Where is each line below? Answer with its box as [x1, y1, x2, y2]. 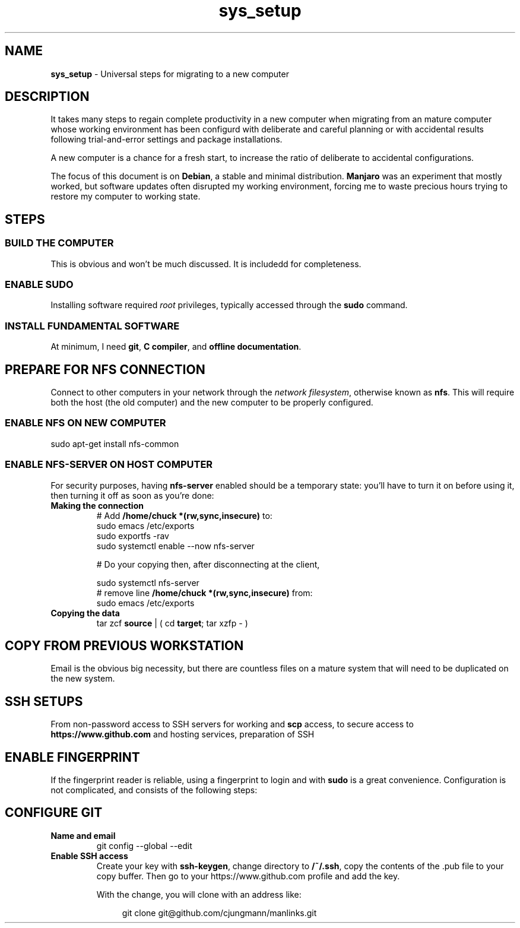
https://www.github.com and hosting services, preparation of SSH [50, 729, 315, 740]
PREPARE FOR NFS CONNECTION [5, 362, 205, 377]
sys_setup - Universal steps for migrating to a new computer [50, 68, 289, 79]
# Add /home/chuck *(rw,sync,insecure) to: [96, 510, 272, 521]
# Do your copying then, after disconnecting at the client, [96, 559, 320, 569]
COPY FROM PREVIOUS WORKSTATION [5, 638, 244, 653]
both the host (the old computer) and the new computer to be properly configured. [50, 397, 373, 407]
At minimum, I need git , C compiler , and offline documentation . [50, 341, 302, 352]
